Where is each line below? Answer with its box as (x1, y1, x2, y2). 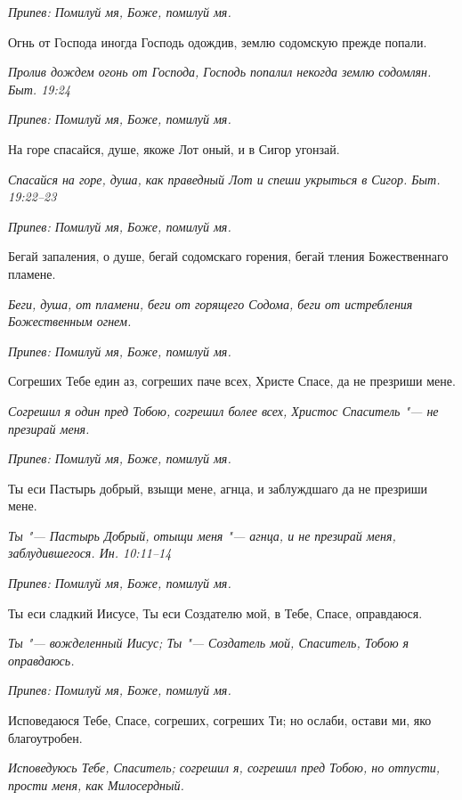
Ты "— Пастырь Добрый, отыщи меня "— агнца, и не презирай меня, (8, 526, 396, 544)
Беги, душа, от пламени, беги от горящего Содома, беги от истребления (8, 294, 413, 313)
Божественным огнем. (8, 312, 132, 331)
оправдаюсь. (8, 650, 75, 669)
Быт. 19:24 (8, 79, 71, 98)
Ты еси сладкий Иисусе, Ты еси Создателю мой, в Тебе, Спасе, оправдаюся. (8, 603, 423, 622)
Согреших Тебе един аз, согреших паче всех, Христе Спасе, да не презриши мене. (8, 371, 456, 390)
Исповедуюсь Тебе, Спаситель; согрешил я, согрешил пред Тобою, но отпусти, (8, 758, 441, 777)
